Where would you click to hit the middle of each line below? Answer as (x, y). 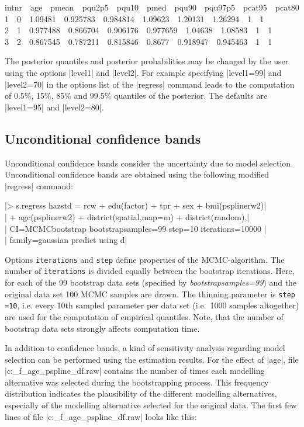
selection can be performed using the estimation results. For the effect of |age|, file (152, 359)
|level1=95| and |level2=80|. (54, 107)
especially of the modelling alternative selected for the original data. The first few (151, 405)
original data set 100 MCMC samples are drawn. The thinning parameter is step (150, 294)
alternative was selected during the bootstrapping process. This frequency (137, 382)
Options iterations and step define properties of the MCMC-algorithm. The (145, 259)
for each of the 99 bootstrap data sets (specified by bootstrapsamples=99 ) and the (151, 282)
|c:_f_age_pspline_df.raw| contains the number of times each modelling (135, 371)
